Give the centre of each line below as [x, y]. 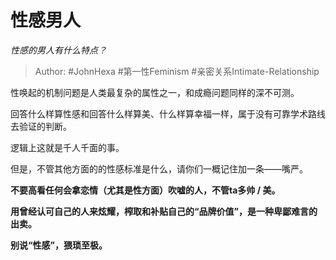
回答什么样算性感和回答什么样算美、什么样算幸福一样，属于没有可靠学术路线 [168, 113]
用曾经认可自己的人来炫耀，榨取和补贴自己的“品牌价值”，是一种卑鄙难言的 [164, 211]
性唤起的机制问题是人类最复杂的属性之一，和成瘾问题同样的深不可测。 [155, 92]
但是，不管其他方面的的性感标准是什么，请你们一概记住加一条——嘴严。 [159, 168]
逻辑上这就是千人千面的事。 [67, 147]
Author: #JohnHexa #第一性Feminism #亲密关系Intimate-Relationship [177, 71]
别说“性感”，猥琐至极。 [59, 245]
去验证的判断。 [41, 126]
